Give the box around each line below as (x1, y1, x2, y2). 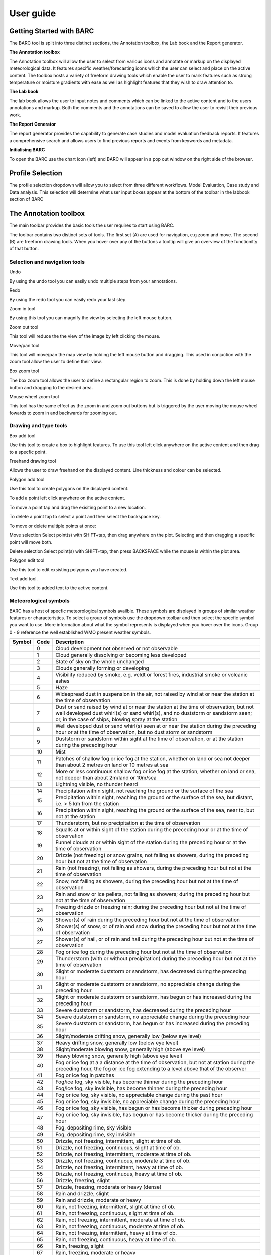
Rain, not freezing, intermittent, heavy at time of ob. (55, 1230, 177, 1237)
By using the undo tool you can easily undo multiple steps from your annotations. (9, 278, 177, 284)
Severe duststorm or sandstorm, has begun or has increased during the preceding (55, 1020, 250, 1027)
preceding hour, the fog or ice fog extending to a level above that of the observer (55, 1065, 247, 1072)
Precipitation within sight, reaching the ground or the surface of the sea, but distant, (55, 794, 254, 801)
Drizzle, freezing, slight (55, 1177, 110, 1184)
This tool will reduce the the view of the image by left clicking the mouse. (9, 333, 161, 339)
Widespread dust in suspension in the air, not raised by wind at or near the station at (55, 691, 254, 698)
